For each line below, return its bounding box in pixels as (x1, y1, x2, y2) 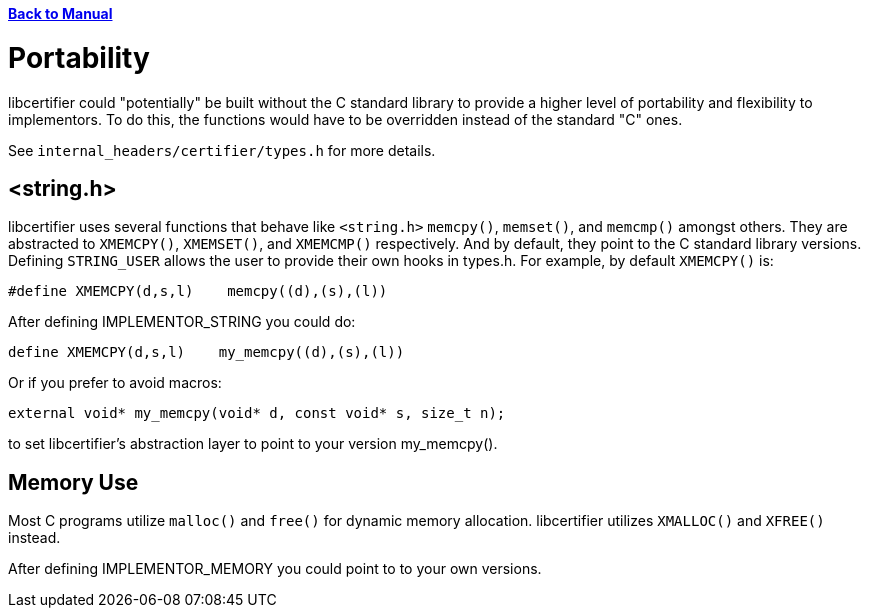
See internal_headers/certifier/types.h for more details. (8, 141, 436, 159)
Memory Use (8, 469, 139, 495)
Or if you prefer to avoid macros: (8, 374, 222, 392)
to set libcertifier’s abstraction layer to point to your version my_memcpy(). (8, 435, 498, 453)
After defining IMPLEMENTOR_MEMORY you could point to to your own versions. (8, 560, 542, 578)
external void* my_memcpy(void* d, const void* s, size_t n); (8, 405, 506, 422)
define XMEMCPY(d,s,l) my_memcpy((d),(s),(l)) (8, 344, 405, 361)
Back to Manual (8, 5, 113, 22)
